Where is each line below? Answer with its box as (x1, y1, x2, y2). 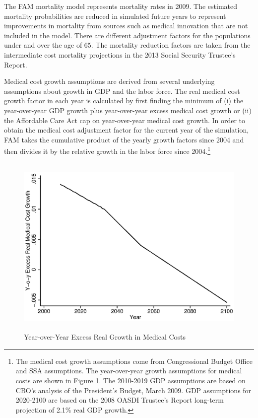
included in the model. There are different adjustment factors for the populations (4, 30, 251, 40)
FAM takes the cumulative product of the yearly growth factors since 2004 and (4, 134, 244, 144)
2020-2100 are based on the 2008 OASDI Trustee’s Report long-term (15, 395, 224, 405)
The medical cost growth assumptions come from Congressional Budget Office (15, 355, 253, 366)
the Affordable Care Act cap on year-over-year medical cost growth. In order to (4, 115, 246, 125)
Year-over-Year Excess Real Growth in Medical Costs (24, 332, 186, 342)
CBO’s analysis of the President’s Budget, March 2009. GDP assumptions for (15, 385, 252, 395)
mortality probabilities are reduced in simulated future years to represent (4, 10, 226, 21)
